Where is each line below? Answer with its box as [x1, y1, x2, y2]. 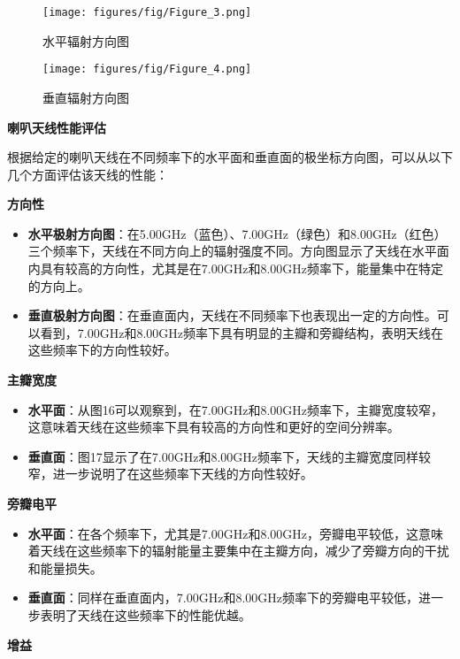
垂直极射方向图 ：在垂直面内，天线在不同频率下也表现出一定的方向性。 [27, 306, 437, 325]
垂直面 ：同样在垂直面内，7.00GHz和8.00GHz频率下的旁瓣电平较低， [27, 588, 418, 607]
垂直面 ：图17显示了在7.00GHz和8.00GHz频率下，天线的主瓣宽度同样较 [27, 447, 431, 465]
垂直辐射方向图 [42, 88, 129, 106]
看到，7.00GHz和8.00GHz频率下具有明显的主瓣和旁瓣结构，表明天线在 [40, 323, 443, 341]
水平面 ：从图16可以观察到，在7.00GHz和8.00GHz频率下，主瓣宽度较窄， [27, 400, 443, 418]
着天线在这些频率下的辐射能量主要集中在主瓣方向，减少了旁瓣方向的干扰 [27, 541, 449, 560]
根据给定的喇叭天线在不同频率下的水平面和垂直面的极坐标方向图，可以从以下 [7, 148, 453, 166]
